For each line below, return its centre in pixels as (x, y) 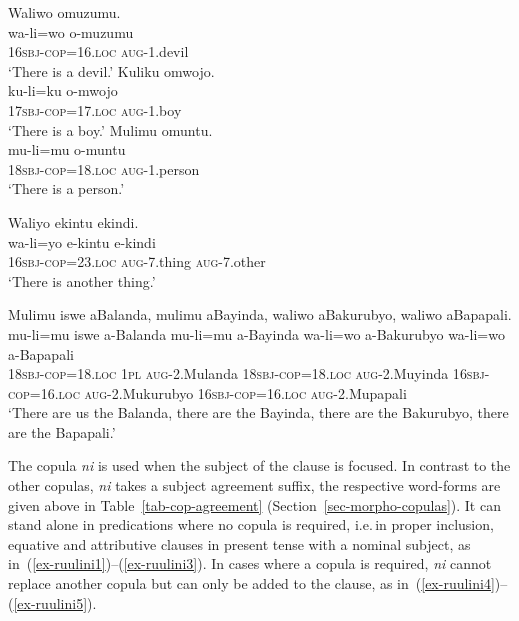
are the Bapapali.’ (62, 431)
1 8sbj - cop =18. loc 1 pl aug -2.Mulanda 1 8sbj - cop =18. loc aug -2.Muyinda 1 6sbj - (249, 373)
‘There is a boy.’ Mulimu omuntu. (110, 129)
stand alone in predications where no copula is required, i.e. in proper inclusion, (251, 524)
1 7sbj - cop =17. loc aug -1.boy (95, 109)
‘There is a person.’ (66, 188)
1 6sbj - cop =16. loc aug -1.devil (98, 51)
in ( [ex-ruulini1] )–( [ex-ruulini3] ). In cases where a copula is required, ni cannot (250, 563)
